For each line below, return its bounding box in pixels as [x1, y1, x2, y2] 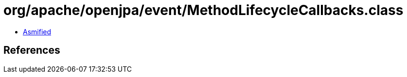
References [3, 44, 60, 57]
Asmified [23, 27, 52, 36]
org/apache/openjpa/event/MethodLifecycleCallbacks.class [3, 2, 404, 18]
